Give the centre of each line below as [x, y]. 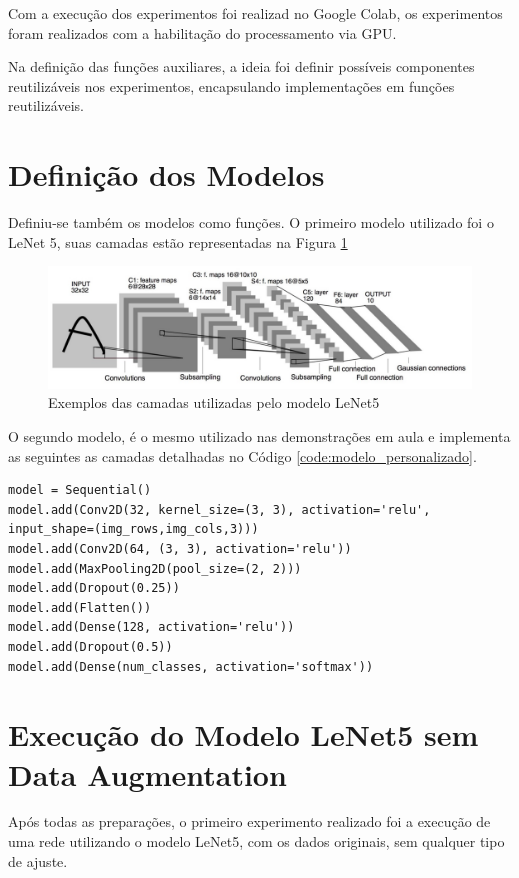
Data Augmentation [147, 773]
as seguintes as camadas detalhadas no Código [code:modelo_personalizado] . [242, 455]
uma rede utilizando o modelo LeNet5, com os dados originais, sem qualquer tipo [256, 841]
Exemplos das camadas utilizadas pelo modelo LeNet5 [214, 402]
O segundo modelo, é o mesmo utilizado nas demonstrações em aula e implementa [259, 436]
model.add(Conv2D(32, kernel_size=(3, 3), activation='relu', [219, 509]
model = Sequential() [80, 490]
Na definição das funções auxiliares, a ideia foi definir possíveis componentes [241, 66]
